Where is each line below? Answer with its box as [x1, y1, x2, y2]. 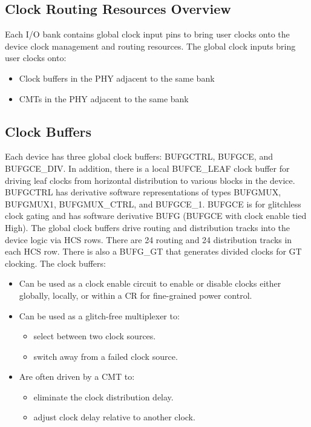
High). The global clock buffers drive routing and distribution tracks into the [5, 221, 290, 233]
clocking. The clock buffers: [5, 256, 106, 269]
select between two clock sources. [33, 330, 156, 342]
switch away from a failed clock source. [33, 350, 178, 362]
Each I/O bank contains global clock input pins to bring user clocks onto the [5, 28, 290, 41]
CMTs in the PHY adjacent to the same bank [19, 92, 189, 105]
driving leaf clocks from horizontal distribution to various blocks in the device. [5, 174, 295, 186]
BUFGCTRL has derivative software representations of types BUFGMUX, [5, 186, 281, 198]
